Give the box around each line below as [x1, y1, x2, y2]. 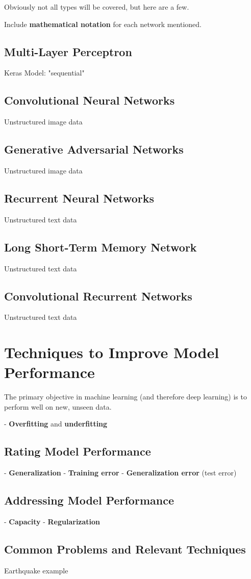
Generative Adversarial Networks [4, 141, 184, 157]
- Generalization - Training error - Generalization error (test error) [4, 467, 237, 478]
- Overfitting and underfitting [4, 418, 108, 429]
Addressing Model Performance [4, 492, 174, 508]
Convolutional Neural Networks [4, 92, 175, 108]
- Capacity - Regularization [4, 516, 101, 527]
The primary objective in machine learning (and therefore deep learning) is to [4, 391, 247, 402]
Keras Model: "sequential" [4, 67, 85, 78]
